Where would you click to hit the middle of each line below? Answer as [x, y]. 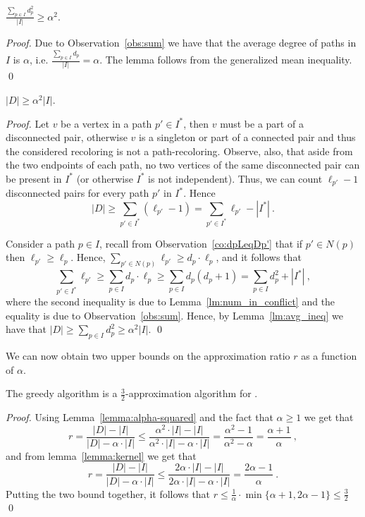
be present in [34, 178]
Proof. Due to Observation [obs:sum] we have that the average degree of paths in [181, 43]
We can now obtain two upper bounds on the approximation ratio [148, 356]
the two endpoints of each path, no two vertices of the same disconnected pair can [183, 165]
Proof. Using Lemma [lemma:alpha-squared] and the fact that [140, 417]
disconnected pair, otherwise [67, 137]
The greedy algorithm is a [62, 393]
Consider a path [41, 243]
